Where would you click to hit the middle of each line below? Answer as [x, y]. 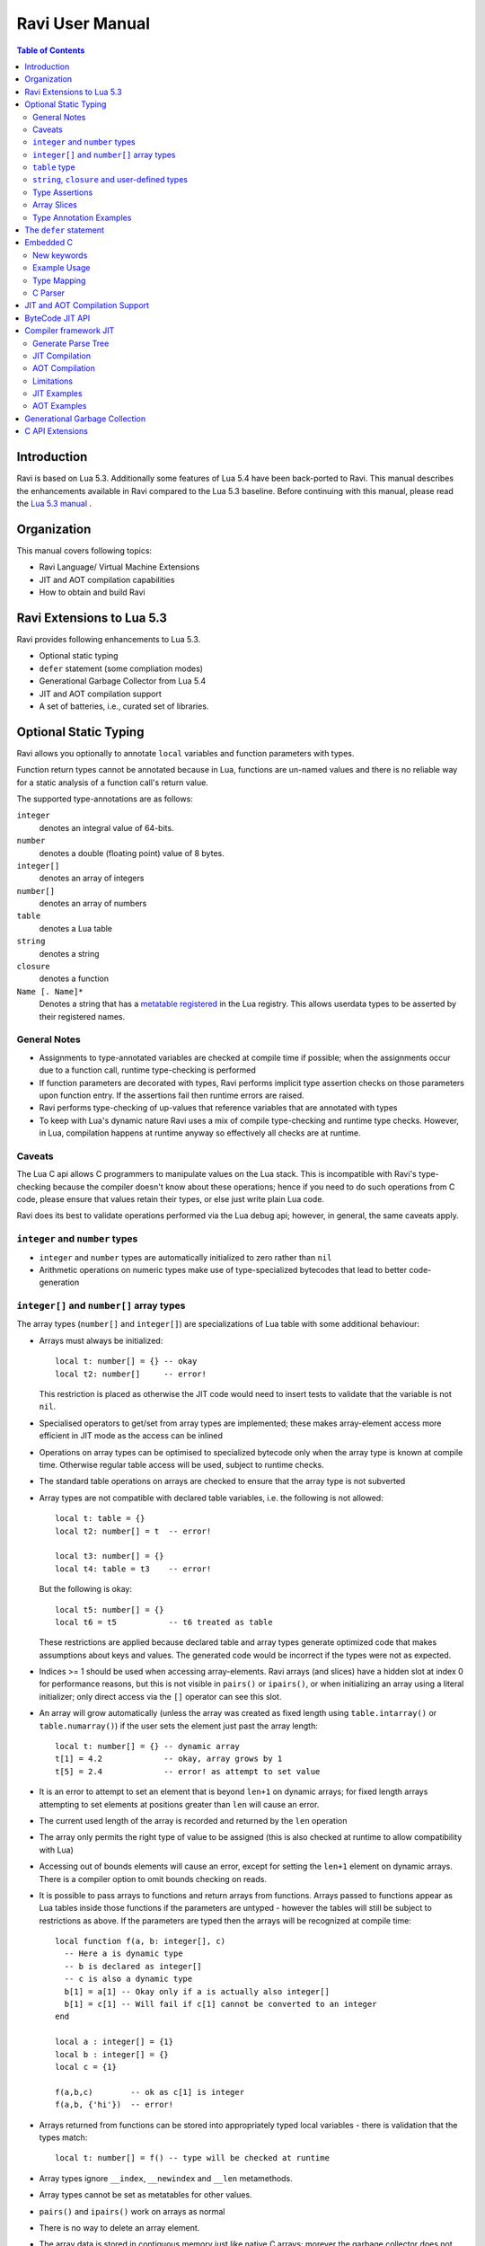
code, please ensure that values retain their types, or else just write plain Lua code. [171, 1199]
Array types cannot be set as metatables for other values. [145, 2195]
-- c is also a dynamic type [128, 1979]
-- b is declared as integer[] [133, 1966]
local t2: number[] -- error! [131, 1374]
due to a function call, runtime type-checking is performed [147, 1070]
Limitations [53, 381]
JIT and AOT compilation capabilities [107, 579]
